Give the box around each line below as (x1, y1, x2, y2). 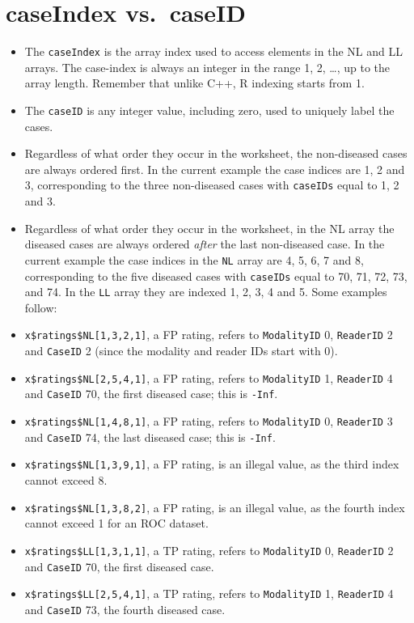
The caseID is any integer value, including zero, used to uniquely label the (24, 101, 395, 118)
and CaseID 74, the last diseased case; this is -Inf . (24, 428, 276, 445)
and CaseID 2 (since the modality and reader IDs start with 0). (24, 342, 338, 359)
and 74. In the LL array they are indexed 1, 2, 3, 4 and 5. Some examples (24, 283, 387, 300)
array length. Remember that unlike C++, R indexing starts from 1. (24, 74, 365, 91)
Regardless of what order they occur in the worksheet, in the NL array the (24, 219, 395, 236)
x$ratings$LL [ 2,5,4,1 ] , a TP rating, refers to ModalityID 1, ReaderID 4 (24, 585, 394, 602)
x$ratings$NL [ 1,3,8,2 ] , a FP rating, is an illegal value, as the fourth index (24, 498, 405, 515)
